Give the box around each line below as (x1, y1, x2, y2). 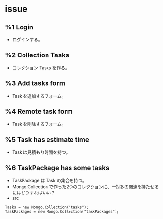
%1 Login (5, 23, 34, 31)
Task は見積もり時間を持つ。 (12, 149, 70, 155)
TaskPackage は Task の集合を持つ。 (12, 178, 87, 184)
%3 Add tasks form (5, 80, 65, 88)
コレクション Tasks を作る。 (12, 65, 70, 71)
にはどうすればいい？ (12, 190, 55, 196)
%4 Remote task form (5, 108, 73, 116)
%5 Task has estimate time (5, 136, 89, 144)
